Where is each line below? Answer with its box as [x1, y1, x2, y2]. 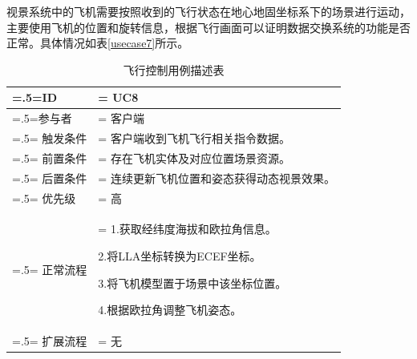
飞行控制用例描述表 [123, 61, 225, 78]
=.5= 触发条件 [12, 130, 87, 147]
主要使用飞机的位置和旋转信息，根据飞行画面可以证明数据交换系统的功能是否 [6, 18, 411, 35]
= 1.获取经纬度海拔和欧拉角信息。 [98, 220, 277, 237]
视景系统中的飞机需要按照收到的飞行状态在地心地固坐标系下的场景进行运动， [6, 3, 411, 19]
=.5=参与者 [12, 110, 72, 127]
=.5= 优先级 [12, 189, 76, 206]
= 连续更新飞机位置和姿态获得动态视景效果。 [98, 169, 335, 186]
